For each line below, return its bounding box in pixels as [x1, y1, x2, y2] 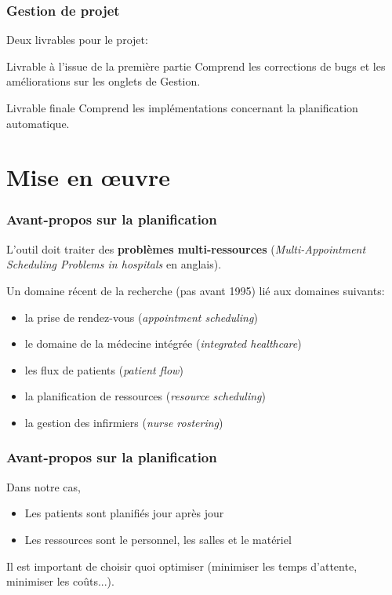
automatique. [6, 115, 70, 131]
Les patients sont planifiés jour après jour [24, 505, 224, 521]
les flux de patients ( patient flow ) [24, 361, 183, 378]
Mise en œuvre [6, 161, 171, 193]
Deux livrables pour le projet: [6, 31, 148, 48]
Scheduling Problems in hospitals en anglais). [6, 256, 222, 272]
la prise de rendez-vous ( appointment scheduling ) [24, 308, 258, 325]
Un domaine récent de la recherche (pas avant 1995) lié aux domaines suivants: [6, 282, 385, 298]
